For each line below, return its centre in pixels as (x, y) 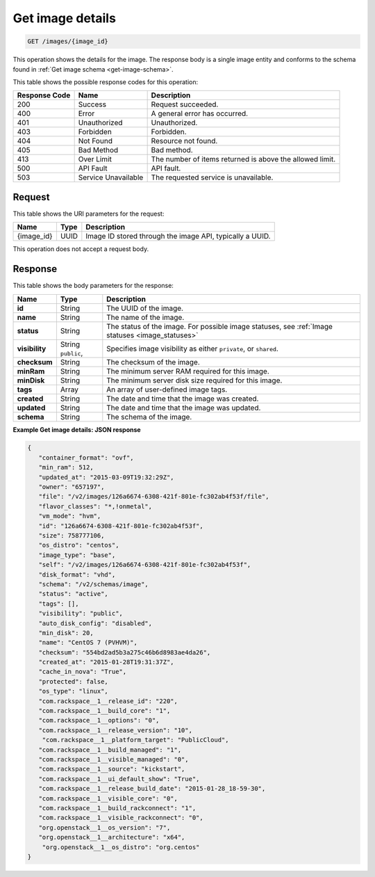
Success (92, 104)
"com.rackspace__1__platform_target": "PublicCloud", (135, 740)
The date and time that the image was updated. (184, 408)
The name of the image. (145, 317)
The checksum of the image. (153, 362)
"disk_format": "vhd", (77, 574)
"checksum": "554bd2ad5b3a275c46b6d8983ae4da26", (125, 652)
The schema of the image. (149, 417)
